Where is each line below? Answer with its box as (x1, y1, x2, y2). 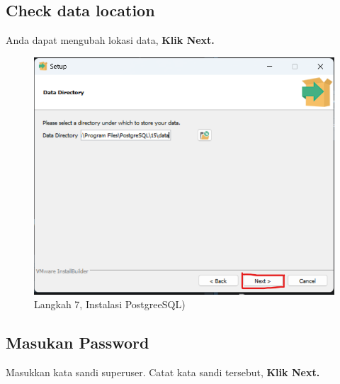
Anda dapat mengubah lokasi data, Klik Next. (6, 33, 215, 47)
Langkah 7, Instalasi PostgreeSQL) (34, 297, 186, 312)
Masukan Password (6, 332, 149, 354)
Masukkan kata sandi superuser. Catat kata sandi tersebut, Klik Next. (6, 365, 320, 380)
